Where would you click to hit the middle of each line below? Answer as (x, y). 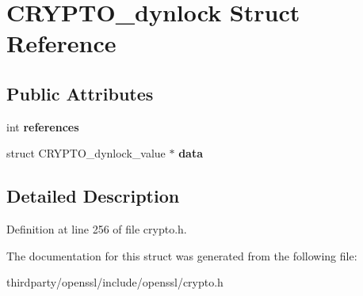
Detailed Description (93, 196)
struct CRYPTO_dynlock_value (86, 153)
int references (43, 126)
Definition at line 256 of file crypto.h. (97, 229)
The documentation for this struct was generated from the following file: (182, 255)
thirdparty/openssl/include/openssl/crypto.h (115, 282)
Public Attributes (80, 93)
